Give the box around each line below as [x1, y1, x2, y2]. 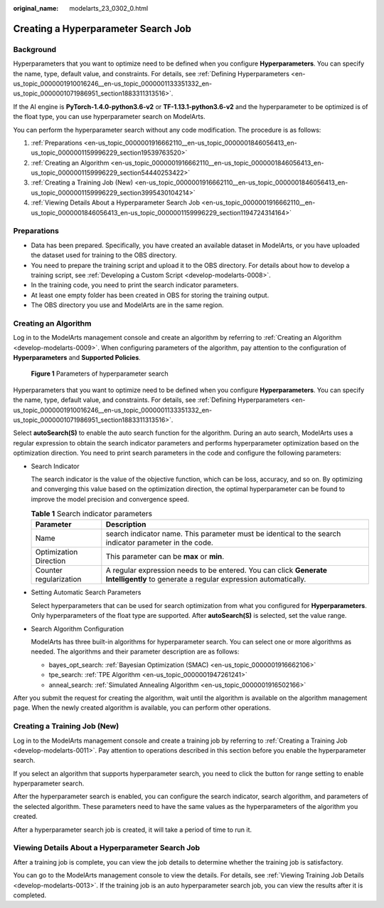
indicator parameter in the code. [105, 538, 213, 548]
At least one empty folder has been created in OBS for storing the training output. [31, 291, 270, 299]
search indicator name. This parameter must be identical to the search [105, 529, 341, 539]
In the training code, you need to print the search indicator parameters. [31, 281, 239, 289]
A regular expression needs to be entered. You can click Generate [105, 565, 327, 575]
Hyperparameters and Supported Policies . [13, 354, 142, 362]
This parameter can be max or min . [105, 552, 225, 562]
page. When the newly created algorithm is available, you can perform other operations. [13, 703, 272, 712]
